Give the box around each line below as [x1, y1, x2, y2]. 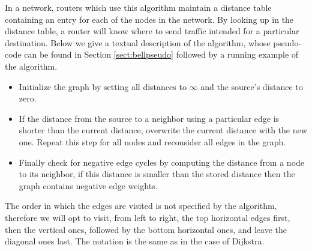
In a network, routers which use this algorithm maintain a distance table [5, 1, 272, 13]
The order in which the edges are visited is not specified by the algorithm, [5, 199, 277, 212]
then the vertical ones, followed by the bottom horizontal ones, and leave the [5, 223, 287, 235]
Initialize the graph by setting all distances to [19, 80, 187, 92]
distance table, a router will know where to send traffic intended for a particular [5, 25, 299, 37]
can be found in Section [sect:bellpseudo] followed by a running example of [24, 48, 299, 61]
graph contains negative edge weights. [19, 179, 158, 192]
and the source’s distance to [200, 80, 303, 92]
